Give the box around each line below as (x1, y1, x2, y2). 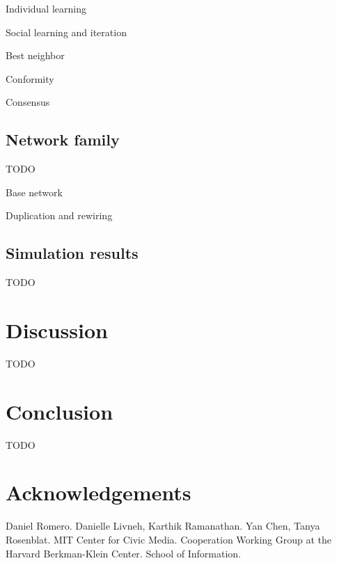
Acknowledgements (6, 478, 191, 507)
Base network (6, 184, 63, 199)
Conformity (6, 71, 54, 86)
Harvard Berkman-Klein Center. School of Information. (6, 546, 241, 560)
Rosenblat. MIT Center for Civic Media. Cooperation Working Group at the (6, 532, 332, 546)
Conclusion (6, 397, 113, 425)
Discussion (6, 315, 108, 344)
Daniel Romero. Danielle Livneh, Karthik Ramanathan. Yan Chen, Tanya (6, 518, 320, 533)
